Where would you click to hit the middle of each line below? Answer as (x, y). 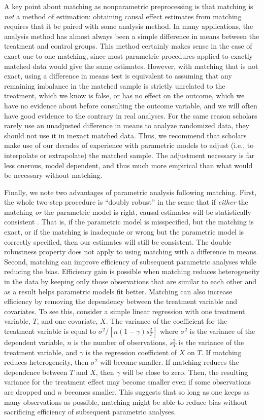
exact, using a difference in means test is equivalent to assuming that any (118, 76)
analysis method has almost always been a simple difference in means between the (132, 36)
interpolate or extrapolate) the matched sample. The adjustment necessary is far (129, 155)
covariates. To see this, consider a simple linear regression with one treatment (125, 311)
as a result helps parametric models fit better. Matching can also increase (118, 291)
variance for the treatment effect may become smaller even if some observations (128, 382)
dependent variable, (35, 342)
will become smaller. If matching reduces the (170, 362)
